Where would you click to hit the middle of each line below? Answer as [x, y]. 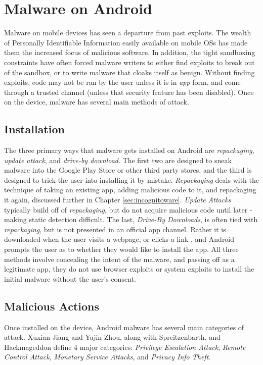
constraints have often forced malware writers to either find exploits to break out [129, 62]
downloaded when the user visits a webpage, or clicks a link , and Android [119, 239]
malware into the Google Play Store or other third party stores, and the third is [128, 170]
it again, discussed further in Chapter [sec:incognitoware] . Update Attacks [118, 200]
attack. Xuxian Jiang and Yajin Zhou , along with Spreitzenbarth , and [112, 337]
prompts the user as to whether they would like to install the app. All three [121, 249]
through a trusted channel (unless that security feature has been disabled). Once [129, 92]
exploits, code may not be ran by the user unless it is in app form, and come [122, 82]
